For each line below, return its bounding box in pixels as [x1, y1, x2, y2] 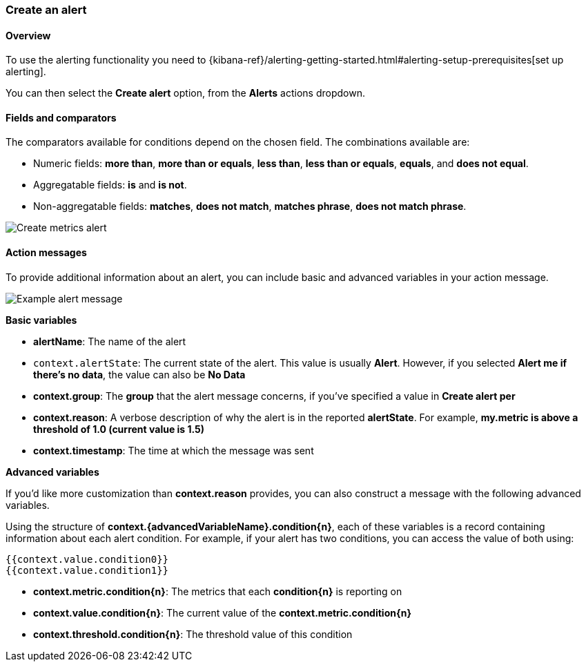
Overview [6, 29, 51, 41]
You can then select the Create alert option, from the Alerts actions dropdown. [6, 87, 365, 99]
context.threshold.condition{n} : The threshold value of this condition [33, 628, 353, 640]
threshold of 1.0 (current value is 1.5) [33, 423, 205, 435]
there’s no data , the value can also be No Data [33, 368, 246, 380]
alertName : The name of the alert [33, 335, 186, 347]
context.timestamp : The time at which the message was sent [33, 444, 314, 456]
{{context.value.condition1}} [6, 564, 169, 576]
